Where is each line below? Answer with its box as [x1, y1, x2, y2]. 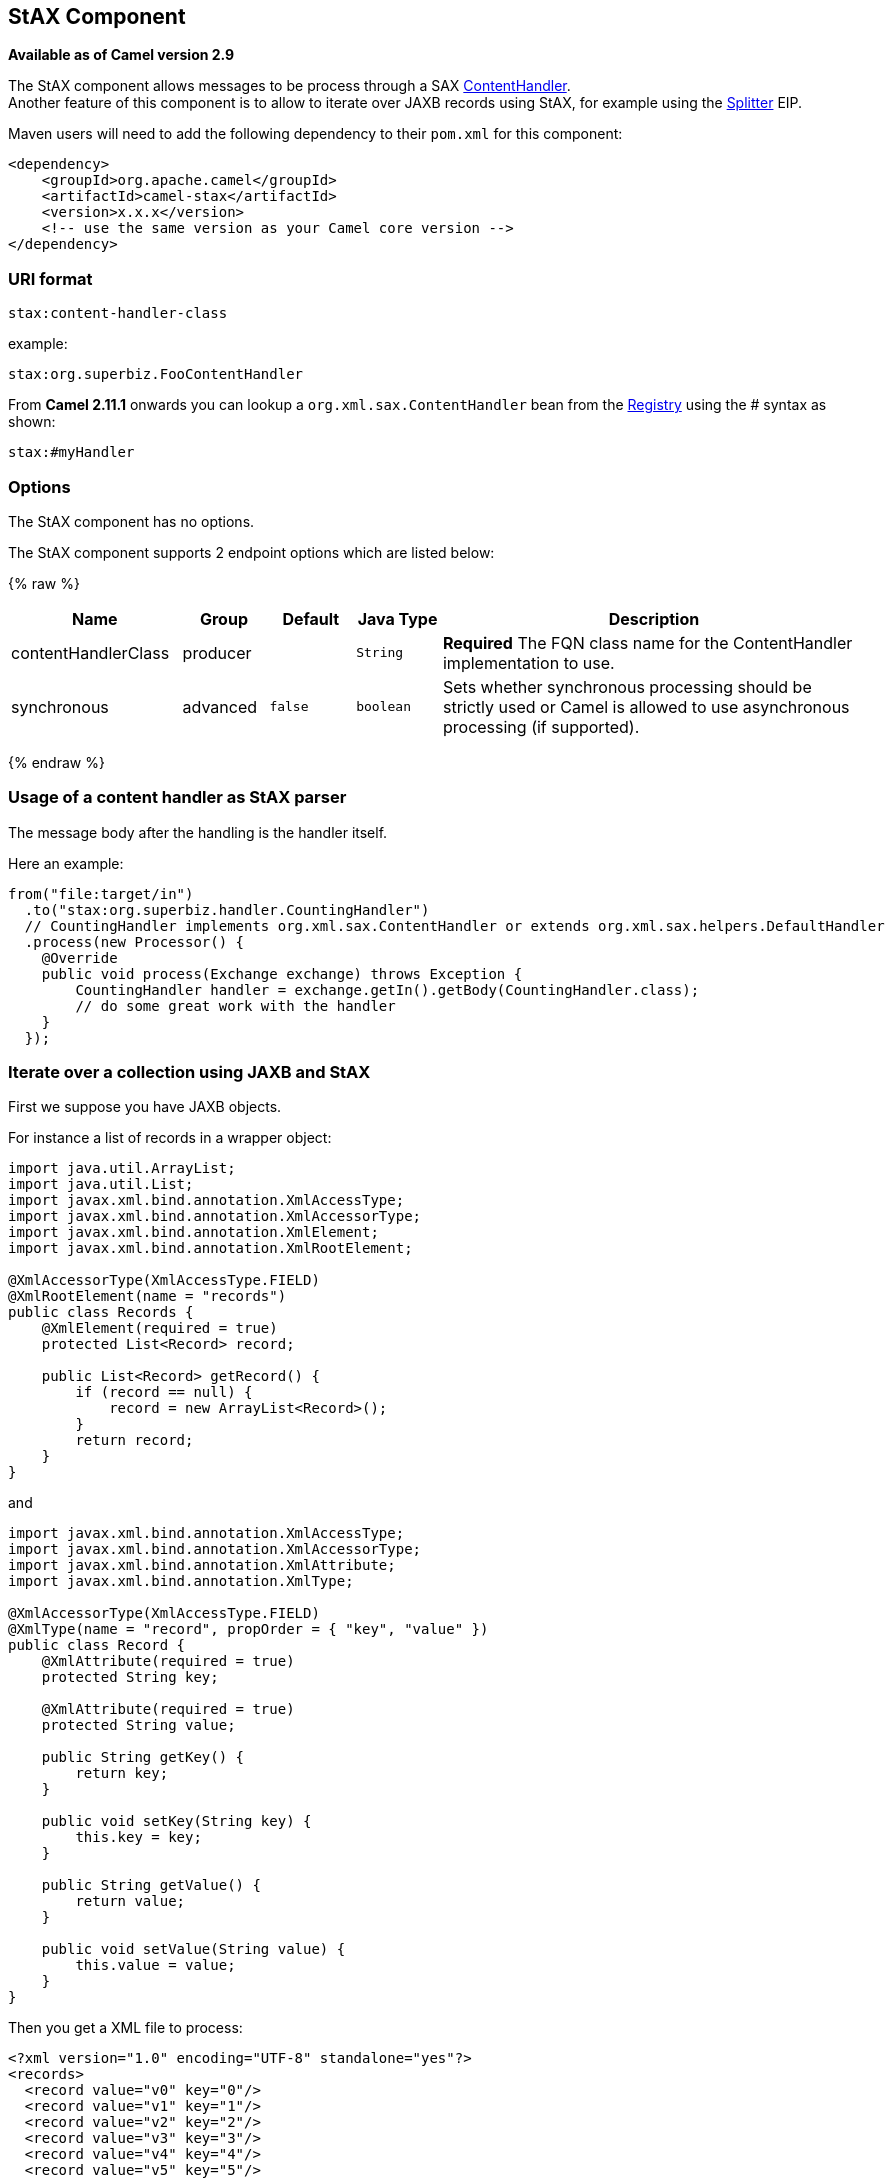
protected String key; [41, 1669, 219, 1686]
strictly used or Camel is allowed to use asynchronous [442, 696, 850, 717]
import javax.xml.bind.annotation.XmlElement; [8, 1224, 379, 1241]
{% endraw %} [8, 753, 105, 771]
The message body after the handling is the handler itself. [8, 823, 388, 841]
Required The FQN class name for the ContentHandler [442, 632, 853, 653]
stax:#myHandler [8, 444, 135, 461]
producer [182, 642, 252, 663]
